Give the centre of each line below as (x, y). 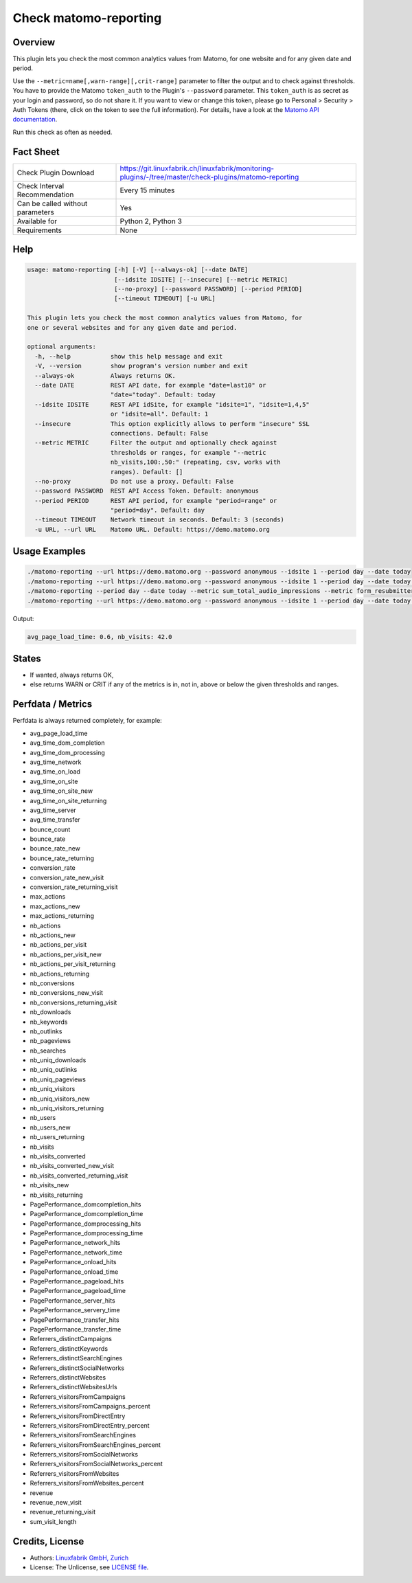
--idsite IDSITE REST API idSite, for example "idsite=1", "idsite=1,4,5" (172, 404)
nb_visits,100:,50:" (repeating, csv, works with (195, 462)
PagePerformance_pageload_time (78, 1291)
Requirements (39, 230)
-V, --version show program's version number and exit (141, 366)
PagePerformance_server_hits (73, 1300)
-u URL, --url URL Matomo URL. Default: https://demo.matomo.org (152, 529)
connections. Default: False (159, 433)
